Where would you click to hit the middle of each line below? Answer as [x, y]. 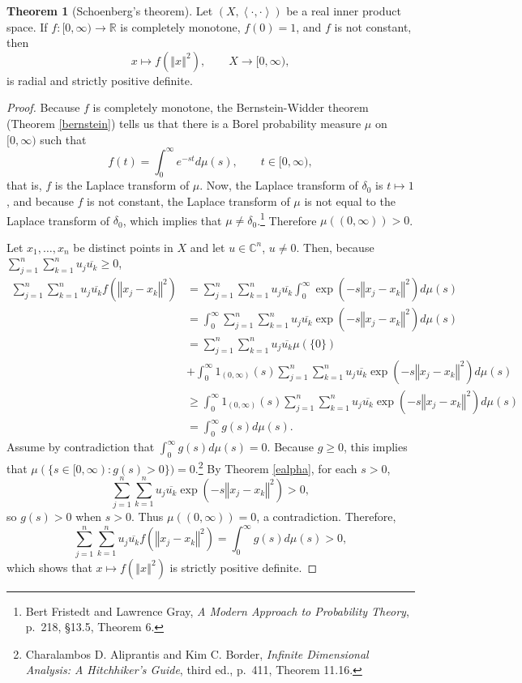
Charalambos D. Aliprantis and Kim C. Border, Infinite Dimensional [197, 653]
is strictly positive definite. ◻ [244, 567]
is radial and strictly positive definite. [100, 80]
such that [63, 139]
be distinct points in [123, 247]
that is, [24, 185]
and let [208, 247]
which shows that [49, 567]
